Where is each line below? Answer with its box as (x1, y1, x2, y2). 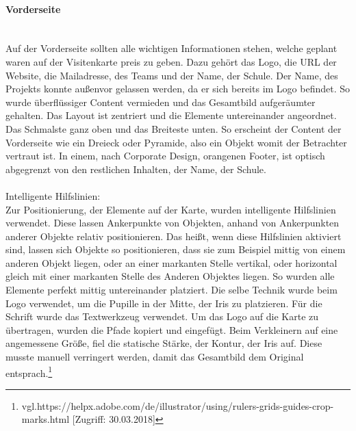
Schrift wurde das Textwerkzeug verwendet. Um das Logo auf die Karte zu (5, 309, 319, 324)
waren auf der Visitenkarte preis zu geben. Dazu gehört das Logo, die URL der (5, 54, 337, 68)
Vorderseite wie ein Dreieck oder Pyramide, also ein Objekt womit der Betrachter (5, 135, 347, 149)
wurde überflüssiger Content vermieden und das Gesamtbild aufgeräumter (5, 94, 316, 109)
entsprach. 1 (5, 363, 53, 380)
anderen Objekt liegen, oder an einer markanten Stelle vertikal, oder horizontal (5, 255, 338, 270)
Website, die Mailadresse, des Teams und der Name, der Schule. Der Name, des (5, 68, 338, 82)
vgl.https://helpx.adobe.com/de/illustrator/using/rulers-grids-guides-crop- (21, 398, 334, 413)
